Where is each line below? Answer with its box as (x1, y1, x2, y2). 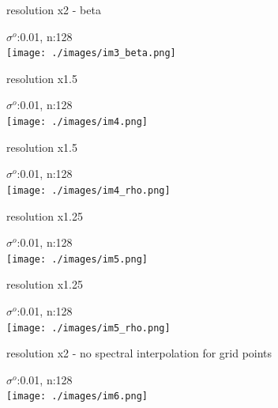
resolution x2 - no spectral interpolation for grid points (6, 345, 272, 361)
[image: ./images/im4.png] (6, 116, 148, 128)
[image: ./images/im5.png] (6, 253, 148, 265)
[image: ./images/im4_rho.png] (6, 184, 171, 196)
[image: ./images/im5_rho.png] (6, 322, 171, 334)
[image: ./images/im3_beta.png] (6, 47, 176, 59)
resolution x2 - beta (6, 2, 101, 17)
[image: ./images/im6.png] (6, 391, 148, 402)
